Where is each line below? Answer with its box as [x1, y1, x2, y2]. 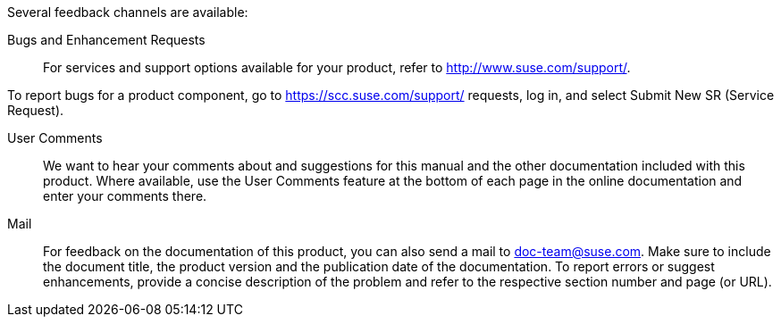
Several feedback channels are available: [7, 4, 248, 20]
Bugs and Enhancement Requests [7, 32, 206, 47]
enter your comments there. [43, 188, 207, 204]
